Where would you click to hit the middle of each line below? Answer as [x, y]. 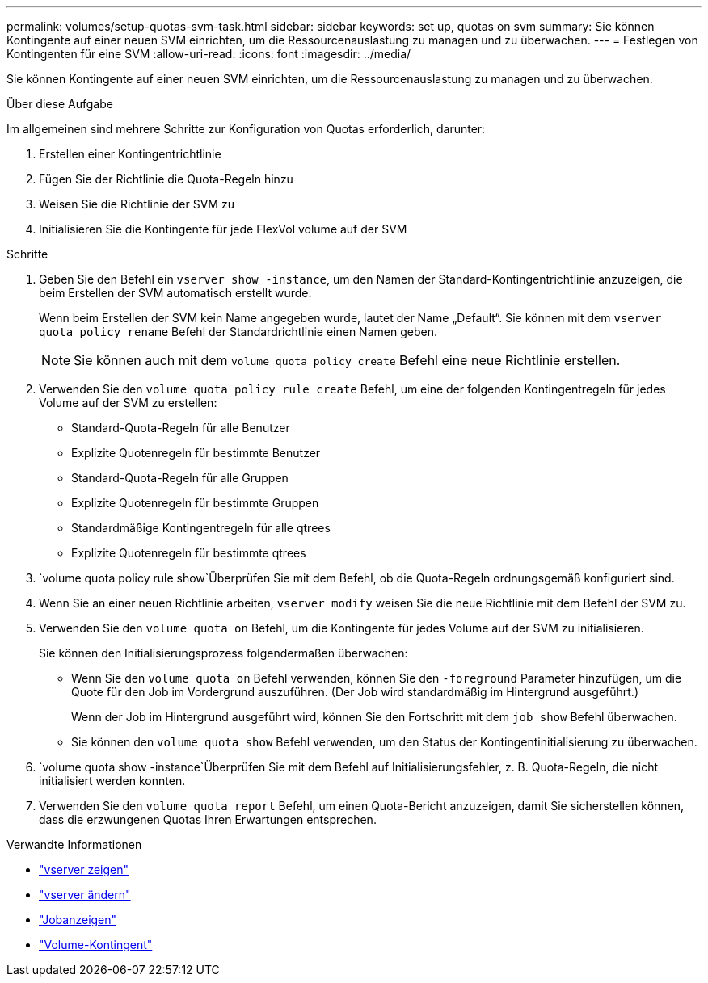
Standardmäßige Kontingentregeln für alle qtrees [201, 528]
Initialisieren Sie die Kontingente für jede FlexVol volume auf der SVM [223, 229]
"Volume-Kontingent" [96, 945]
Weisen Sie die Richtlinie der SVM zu [137, 204]
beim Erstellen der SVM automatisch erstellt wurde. [175, 293]
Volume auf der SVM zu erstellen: [128, 403]
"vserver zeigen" [84, 870]
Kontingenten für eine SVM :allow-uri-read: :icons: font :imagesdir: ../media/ [209, 54]
